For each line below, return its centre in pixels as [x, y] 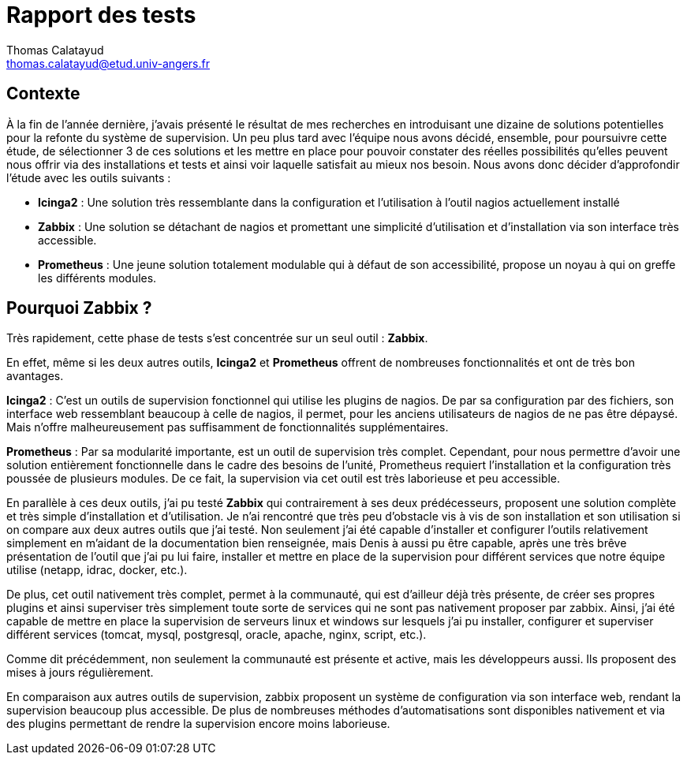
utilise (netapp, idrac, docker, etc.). [97, 570]
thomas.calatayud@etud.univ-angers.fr [108, 63]
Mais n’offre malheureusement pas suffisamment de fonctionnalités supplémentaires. [228, 427]
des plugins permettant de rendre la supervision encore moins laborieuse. [198, 724]
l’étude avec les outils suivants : [89, 177]
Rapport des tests [101, 15]
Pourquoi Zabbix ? [79, 308]
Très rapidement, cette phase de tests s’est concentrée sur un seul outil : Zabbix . [217, 338]
